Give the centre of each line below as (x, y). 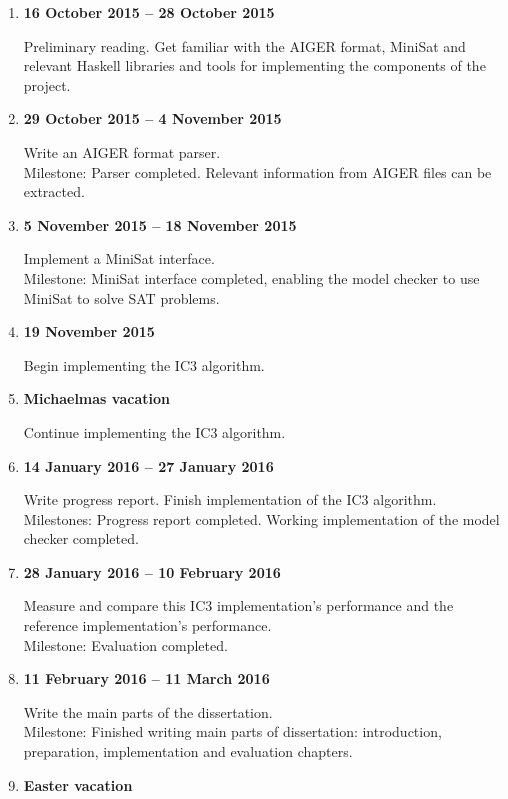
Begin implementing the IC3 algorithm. (144, 364)
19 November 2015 (89, 331)
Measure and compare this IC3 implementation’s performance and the (238, 605)
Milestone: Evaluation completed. (125, 644)
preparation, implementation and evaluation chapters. (188, 751)
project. (47, 84)
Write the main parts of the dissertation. (148, 711)
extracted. (54, 191)
